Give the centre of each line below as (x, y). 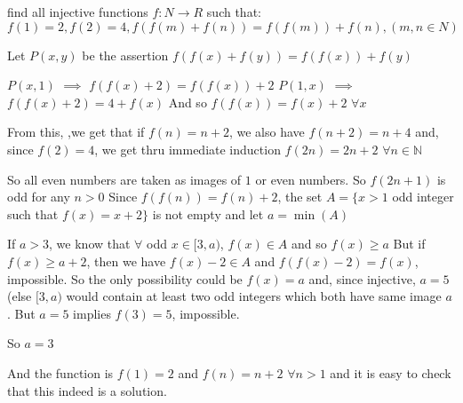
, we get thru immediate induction (188, 149)
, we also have (267, 132)
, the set (300, 197)
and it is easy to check (391, 372)
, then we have (126, 261)
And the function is (60, 372)
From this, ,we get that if (76, 132)
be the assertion (125, 55)
